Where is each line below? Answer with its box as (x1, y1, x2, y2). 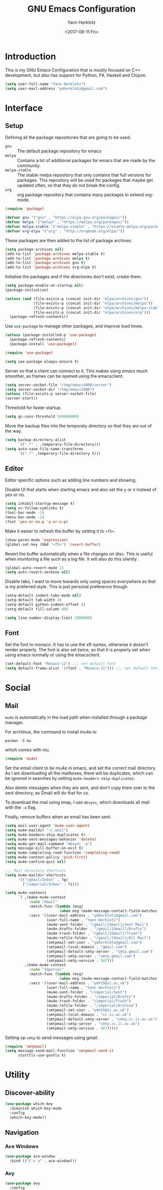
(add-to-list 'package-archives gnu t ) (5, 261, 86, 265)
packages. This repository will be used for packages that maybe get (17, 177, 153, 183)
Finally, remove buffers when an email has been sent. (5, 814, 112, 820)
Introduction (5, 51, 56, 62)
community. (17, 163, 41, 168)
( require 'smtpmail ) (5, 1044, 47, 1049)
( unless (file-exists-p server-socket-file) (5, 392, 97, 397)
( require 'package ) (5, 206, 45, 212)
